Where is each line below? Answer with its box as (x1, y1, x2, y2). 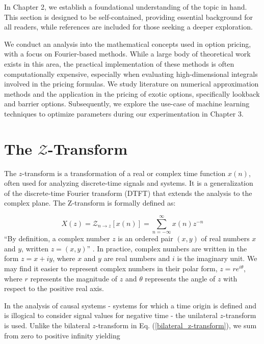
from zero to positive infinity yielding (4, 330, 120, 340)
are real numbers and (103, 253, 170, 264)
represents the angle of (145, 273, 216, 283)
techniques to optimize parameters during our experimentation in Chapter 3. (4, 108, 244, 119)
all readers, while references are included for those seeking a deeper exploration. (4, 21, 253, 32)
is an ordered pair (118, 233, 173, 244)
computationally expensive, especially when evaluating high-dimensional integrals (4, 68, 258, 79)
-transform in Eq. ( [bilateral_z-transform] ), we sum (95, 320, 257, 330)
